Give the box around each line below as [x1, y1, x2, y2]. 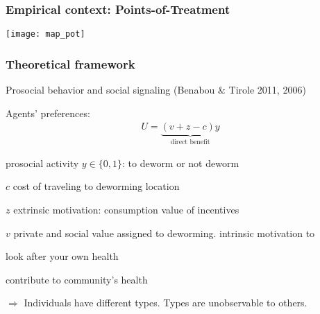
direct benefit [170, 139, 210, 146]
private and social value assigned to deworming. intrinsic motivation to [13, 225, 315, 240]
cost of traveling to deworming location [12, 179, 180, 193]
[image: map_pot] [6, 29, 85, 40]
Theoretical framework [6, 55, 135, 72]
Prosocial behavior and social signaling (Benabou [6, 82, 215, 97]
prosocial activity [6, 155, 79, 170]
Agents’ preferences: [6, 105, 90, 120]
